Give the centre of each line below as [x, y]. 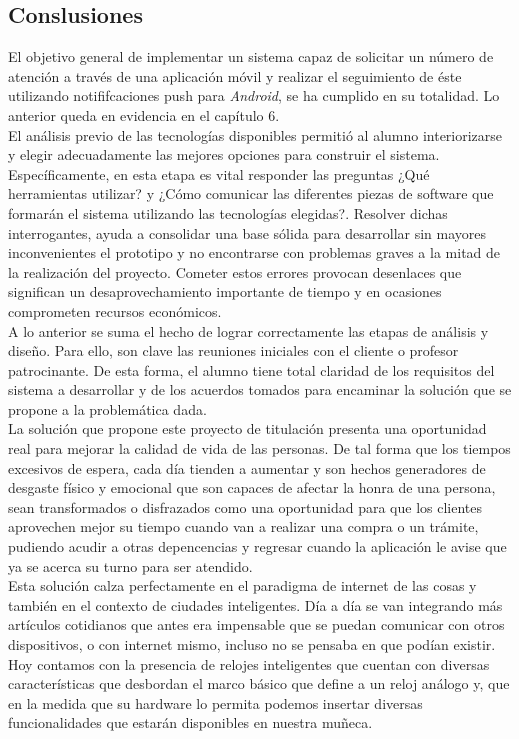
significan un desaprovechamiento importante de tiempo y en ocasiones [225, 291]
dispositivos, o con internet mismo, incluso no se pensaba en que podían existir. [252, 644]
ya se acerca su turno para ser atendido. [130, 565]
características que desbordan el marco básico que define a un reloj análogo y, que [259, 683]
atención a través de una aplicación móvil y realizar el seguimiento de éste [235, 75]
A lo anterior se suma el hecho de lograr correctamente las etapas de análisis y [248, 330]
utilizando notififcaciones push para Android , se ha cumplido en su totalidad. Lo [254, 95]
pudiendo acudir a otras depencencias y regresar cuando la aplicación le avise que [257, 546]
